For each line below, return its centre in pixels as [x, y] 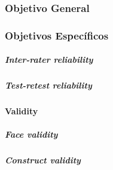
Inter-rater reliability [49, 60]
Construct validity [43, 160]
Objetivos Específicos [57, 35]
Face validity [31, 134]
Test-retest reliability [48, 85]
